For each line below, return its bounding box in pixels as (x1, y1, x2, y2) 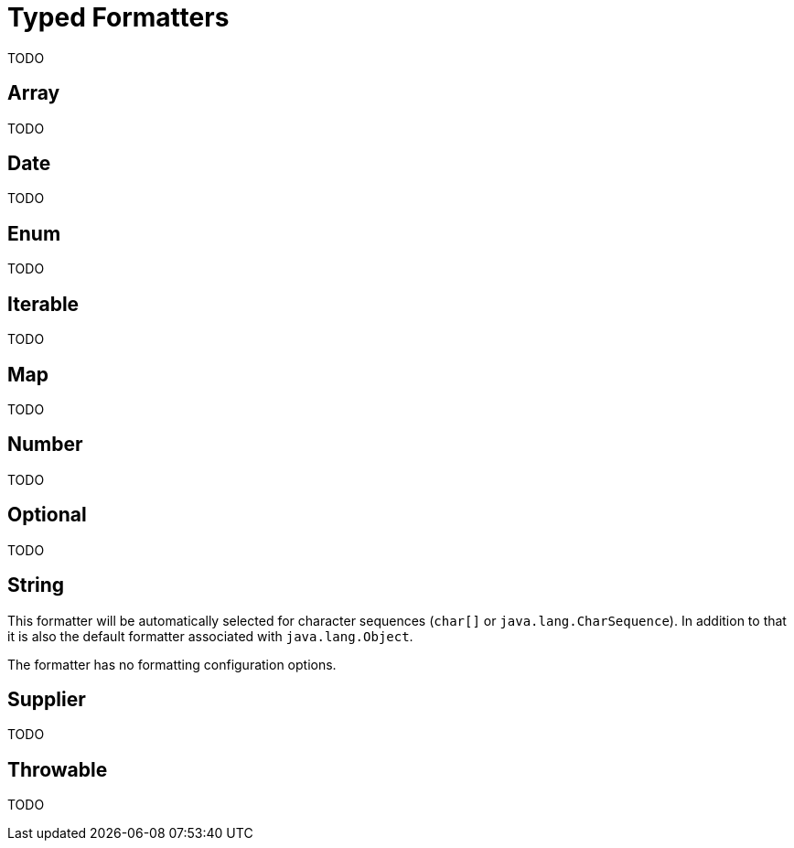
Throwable (7, 757, 108, 781)
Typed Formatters (7, 2, 230, 33)
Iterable (7, 292, 80, 316)
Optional (7, 503, 87, 527)
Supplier (7, 687, 86, 711)
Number (7, 433, 83, 456)
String (7, 574, 65, 597)
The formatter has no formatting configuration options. (7, 656, 337, 672)
